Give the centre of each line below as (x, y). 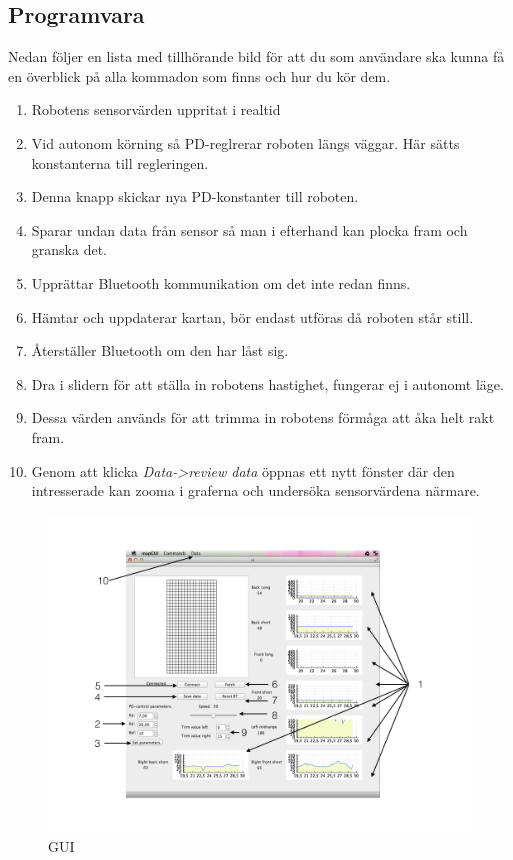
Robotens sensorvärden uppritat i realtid (156, 109)
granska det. (69, 249)
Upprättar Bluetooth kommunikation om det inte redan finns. (221, 282)
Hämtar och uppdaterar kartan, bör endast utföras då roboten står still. (252, 316)
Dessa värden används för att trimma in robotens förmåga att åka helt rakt (263, 417)
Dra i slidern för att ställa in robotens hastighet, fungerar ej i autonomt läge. (267, 383)
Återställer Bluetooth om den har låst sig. (160, 350)
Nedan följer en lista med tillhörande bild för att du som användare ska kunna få (256, 56)
